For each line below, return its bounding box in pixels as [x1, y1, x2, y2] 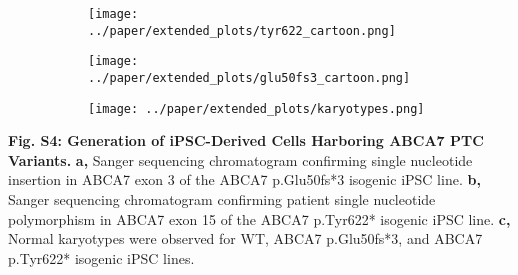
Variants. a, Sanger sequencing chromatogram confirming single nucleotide [8, 149, 473, 170]
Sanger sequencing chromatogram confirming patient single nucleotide [8, 189, 436, 210]
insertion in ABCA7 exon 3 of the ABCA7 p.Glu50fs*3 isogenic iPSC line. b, [8, 169, 481, 190]
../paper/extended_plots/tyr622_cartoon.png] [88, 23, 396, 38]
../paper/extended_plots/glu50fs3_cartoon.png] [88, 70, 411, 85]
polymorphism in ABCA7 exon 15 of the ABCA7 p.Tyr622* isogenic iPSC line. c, [8, 208, 511, 229]
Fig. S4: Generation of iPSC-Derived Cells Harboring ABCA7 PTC [8, 130, 484, 151]
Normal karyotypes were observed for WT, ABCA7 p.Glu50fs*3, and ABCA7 [8, 228, 483, 249]
